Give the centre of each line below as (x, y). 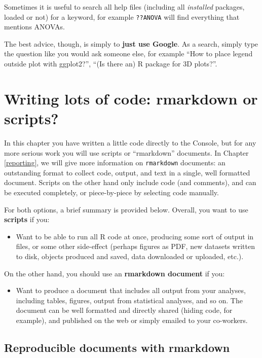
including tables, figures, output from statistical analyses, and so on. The (129, 300)
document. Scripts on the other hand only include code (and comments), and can (130, 182)
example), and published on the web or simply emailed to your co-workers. (132, 320)
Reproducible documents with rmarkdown (117, 347)
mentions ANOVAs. (34, 27)
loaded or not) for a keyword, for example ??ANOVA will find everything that (122, 16)
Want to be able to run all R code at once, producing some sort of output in (135, 236)
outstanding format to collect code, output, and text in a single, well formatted (127, 172)
